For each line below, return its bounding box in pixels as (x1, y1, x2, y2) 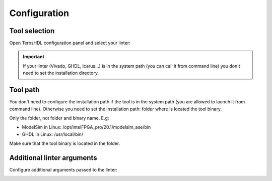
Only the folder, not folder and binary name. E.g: (9, 115, 109, 121)
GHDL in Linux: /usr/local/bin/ (22, 131, 83, 137)
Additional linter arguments (9, 153, 98, 162)
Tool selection (9, 27, 55, 35)
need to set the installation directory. (23, 70, 99, 76)
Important (23, 54, 45, 60)
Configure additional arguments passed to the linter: (9, 167, 118, 172)
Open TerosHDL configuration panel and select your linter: (9, 40, 130, 46)
